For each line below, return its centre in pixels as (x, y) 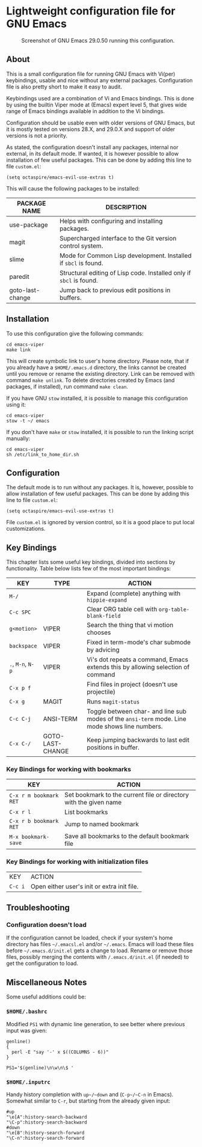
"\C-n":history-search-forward (45, 1138)
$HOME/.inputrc (29, 1082)
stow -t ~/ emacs (28, 421)
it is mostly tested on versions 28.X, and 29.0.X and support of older (91, 129)
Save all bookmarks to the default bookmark (127, 836)
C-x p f (20, 688)
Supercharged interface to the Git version (118, 238)
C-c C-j (20, 719)
